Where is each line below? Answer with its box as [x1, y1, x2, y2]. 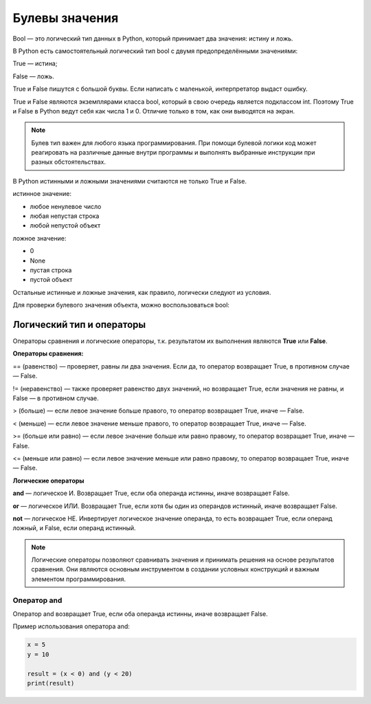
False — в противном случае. [12, 394, 99, 402]
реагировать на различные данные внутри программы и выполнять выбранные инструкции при [31, 148, 315, 157]
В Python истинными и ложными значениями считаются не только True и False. [12, 177, 247, 185]
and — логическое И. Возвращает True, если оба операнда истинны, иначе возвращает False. [12, 489, 290, 498]
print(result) [27, 679, 75, 687]
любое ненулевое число [30, 202, 102, 210]
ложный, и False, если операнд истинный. [12, 524, 137, 532]
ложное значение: [12, 234, 67, 242]
